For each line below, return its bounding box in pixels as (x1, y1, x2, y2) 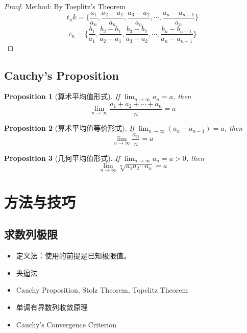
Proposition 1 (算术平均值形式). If (4, 91, 120, 102)
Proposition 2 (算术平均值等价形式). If (4, 123, 134, 133)
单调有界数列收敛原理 (16, 301, 88, 312)
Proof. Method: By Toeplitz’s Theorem (4, 1, 126, 11)
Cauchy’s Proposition (4, 67, 119, 83)
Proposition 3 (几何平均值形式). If (4, 152, 120, 163)
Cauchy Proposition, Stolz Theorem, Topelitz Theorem (16, 284, 188, 295)
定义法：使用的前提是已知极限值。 (16, 250, 131, 261)
